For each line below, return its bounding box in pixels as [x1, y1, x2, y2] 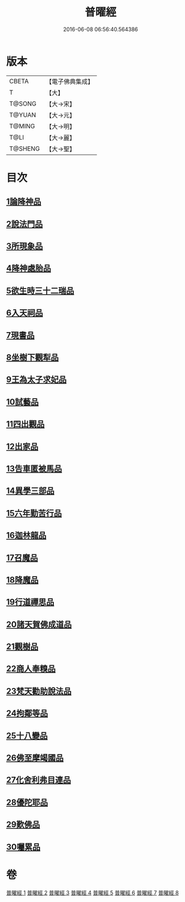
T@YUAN [9, 110, 37, 119]
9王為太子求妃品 [6, 375, 67, 385]
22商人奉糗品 [6, 663, 56, 674]
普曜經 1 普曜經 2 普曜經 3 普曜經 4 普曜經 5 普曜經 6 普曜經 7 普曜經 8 [6, 889, 179, 896]
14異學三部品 [6, 486, 55, 496]
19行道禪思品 [6, 597, 54, 607]
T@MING [9, 122, 35, 130]
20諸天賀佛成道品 [6, 619, 72, 629]
